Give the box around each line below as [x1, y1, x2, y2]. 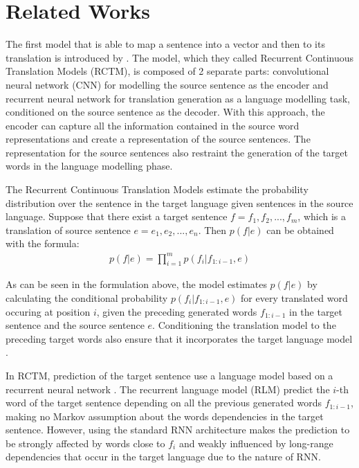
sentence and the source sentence [6, 318, 145, 332]
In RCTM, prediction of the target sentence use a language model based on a [6, 368, 333, 382]
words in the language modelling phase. [6, 159, 173, 173]
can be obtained [266, 222, 334, 237]
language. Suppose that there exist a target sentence [6, 209, 228, 224]
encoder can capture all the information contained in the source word [6, 118, 300, 132]
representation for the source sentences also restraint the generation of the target [6, 145, 349, 159]
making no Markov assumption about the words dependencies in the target [6, 408, 324, 423]
